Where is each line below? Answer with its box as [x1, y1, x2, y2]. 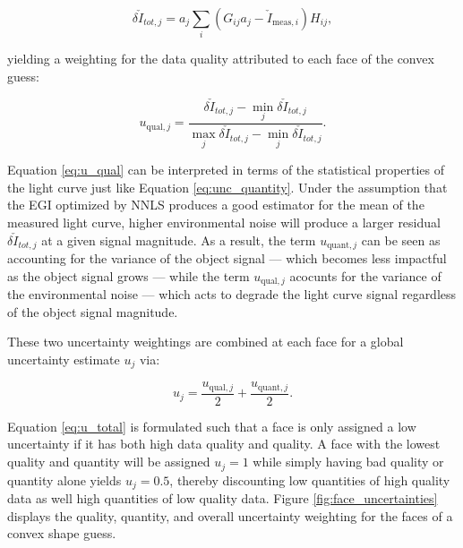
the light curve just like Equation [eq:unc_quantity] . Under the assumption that [7, 177, 448, 196]
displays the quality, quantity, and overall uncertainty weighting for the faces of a [7, 506, 453, 525]
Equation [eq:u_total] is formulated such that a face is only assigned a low [7, 416, 416, 435]
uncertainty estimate [7, 349, 120, 368]
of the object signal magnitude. [7, 302, 178, 321]
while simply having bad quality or [253, 452, 444, 471]
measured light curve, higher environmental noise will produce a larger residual [7, 213, 441, 232]
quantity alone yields [7, 470, 122, 489]
